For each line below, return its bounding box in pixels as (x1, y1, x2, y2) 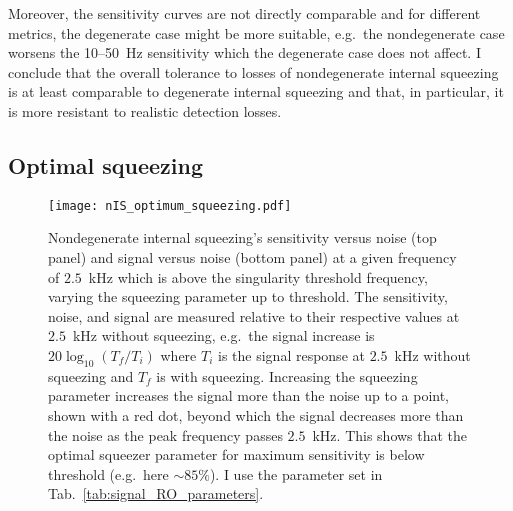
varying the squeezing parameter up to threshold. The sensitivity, (48, 286, 448, 307)
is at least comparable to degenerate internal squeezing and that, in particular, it (8, 81, 504, 102)
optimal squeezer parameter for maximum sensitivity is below (48, 444, 425, 465)
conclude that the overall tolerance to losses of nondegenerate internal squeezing (8, 61, 499, 82)
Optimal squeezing (8, 149, 204, 180)
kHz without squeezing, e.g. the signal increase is (72, 325, 375, 346)
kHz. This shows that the (312, 424, 468, 445)
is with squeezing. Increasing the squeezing (156, 365, 418, 386)
